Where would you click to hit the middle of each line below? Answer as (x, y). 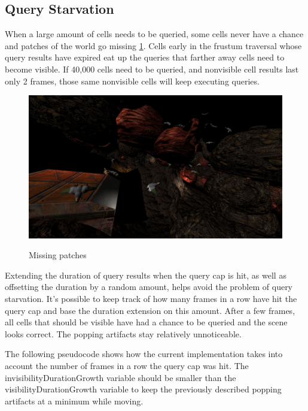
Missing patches (58, 255)
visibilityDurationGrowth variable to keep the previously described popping (143, 389)
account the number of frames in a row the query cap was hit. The (127, 366)
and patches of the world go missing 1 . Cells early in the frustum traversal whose (153, 45)
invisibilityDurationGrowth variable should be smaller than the (121, 377)
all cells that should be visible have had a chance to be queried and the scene (146, 322)
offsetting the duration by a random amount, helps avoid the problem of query (149, 287)
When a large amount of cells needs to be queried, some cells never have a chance (154, 34)
